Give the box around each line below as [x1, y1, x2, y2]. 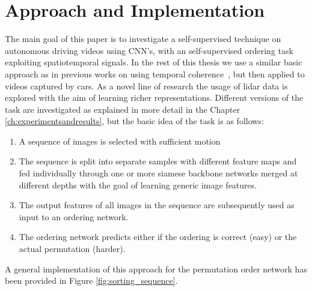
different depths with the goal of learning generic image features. [19, 178, 257, 191]
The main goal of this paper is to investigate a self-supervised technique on [5, 32, 281, 45]
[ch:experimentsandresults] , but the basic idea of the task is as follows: [5, 115, 264, 127]
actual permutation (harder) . [19, 242, 126, 255]
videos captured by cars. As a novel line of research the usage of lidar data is [5, 79, 288, 92]
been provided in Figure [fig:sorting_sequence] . [5, 274, 178, 287]
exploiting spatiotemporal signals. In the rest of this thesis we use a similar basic [5, 56, 302, 68]
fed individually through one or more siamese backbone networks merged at [19, 167, 298, 179]
